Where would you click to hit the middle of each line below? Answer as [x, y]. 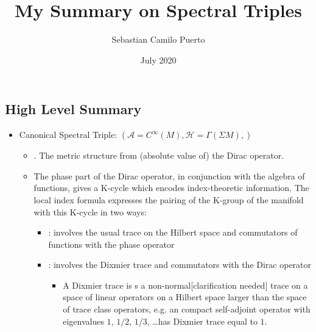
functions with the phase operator [111, 244]
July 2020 [158, 60]
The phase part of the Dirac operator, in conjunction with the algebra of [169, 175]
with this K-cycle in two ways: [90, 211]
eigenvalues [83, 321]
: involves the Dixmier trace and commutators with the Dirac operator [180, 265]
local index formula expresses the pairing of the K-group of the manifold [169, 199]
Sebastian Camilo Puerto [158, 39]
